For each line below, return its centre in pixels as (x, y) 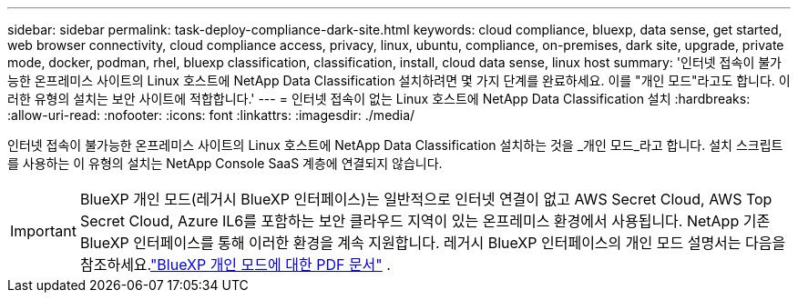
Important (43, 231)
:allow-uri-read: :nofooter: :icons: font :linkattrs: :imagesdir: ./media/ (211, 115)
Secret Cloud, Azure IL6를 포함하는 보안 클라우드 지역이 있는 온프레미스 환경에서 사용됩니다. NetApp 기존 (425, 221)
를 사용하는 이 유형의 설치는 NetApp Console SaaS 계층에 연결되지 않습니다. (225, 163)
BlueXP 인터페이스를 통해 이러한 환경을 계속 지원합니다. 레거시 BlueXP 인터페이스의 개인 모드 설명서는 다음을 (433, 243)
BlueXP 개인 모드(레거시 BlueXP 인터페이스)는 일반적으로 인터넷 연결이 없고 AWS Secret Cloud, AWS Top (426, 199)
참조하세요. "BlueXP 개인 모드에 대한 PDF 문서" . (235, 265)
